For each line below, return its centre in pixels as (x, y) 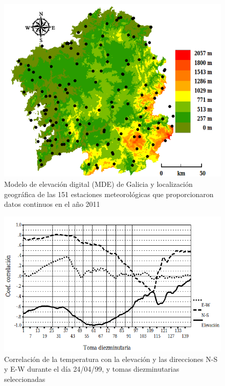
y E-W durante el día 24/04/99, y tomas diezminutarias (92, 369)
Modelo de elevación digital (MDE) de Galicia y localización (98, 184)
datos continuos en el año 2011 (52, 204)
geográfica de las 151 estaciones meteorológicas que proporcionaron (109, 194)
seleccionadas (25, 379)
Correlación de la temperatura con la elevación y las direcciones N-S (111, 359)
